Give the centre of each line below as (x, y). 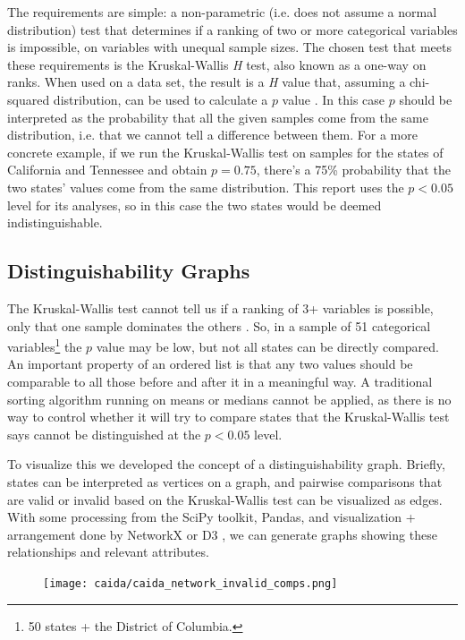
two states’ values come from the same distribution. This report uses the (206, 187)
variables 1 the (45, 345)
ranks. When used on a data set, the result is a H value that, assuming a (207, 82)
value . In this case (334, 99)
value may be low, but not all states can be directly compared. (268, 346)
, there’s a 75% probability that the (353, 170)
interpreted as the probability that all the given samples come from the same (218, 117)
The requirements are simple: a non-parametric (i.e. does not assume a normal (222, 12)
